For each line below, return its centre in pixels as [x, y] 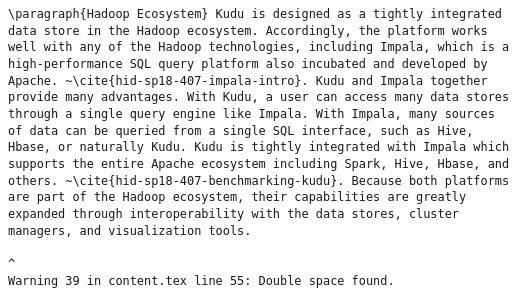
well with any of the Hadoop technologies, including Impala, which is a [259, 47]
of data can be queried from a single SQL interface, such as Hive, [241, 130]
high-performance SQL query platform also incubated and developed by [248, 63]
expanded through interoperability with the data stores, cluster [234, 213]
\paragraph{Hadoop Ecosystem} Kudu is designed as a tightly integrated [255, 14]
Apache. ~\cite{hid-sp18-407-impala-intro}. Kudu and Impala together [248, 80]
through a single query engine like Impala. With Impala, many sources [251, 113]
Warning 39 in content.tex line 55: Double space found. [201, 280]
